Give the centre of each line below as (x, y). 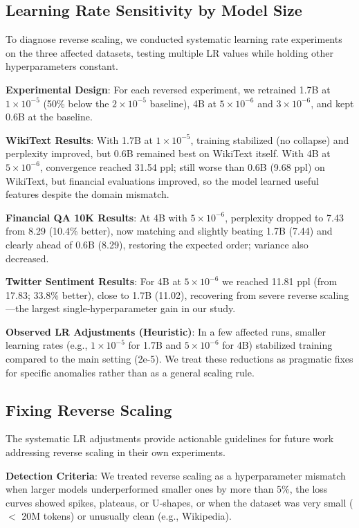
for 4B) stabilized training (277, 345)
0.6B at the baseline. (49, 117)
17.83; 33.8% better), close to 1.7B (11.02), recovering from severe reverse (162, 294)
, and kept (332, 103)
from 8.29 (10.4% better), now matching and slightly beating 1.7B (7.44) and (169, 231)
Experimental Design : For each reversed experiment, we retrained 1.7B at (168, 89)
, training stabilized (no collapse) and (270, 139)
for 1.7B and (155, 345)
